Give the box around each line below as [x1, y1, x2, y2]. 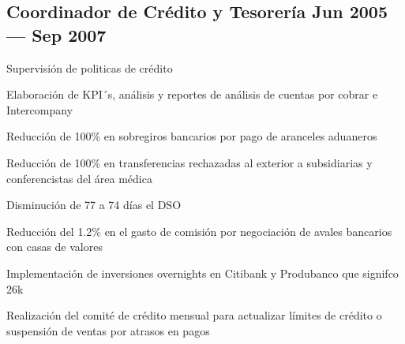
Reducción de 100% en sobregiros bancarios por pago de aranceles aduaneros [6, 128, 377, 144]
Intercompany [6, 101, 73, 118]
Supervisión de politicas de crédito [6, 59, 173, 76]
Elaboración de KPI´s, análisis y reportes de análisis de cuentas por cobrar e [6, 86, 378, 103]
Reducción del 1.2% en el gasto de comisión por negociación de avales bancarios [6, 222, 392, 239]
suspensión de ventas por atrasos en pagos [6, 322, 210, 338]
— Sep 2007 [6, 22, 107, 47]
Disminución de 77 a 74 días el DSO [6, 196, 182, 213]
